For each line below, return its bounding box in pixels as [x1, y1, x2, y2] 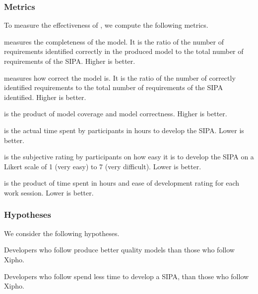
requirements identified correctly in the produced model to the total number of [4, 46, 244, 56]
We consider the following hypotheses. [4, 228, 120, 238]
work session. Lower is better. [4, 187, 94, 197]
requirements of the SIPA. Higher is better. [4, 56, 135, 66]
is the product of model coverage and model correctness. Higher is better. [4, 108, 227, 119]
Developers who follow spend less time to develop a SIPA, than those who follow [4, 271, 249, 281]
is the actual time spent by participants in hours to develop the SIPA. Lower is [4, 125, 244, 135]
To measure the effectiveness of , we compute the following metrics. [4, 20, 208, 30]
